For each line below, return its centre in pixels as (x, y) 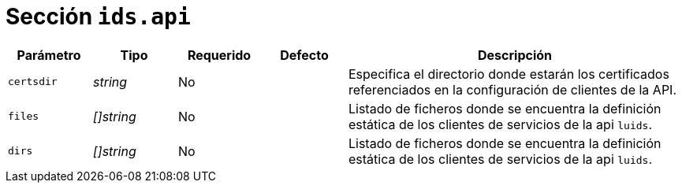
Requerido (219, 55)
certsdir (33, 82)
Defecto (304, 55)
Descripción (515, 55)
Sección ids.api (98, 17)
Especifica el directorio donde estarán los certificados (509, 74)
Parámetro (49, 55)
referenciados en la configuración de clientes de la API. (513, 89)
